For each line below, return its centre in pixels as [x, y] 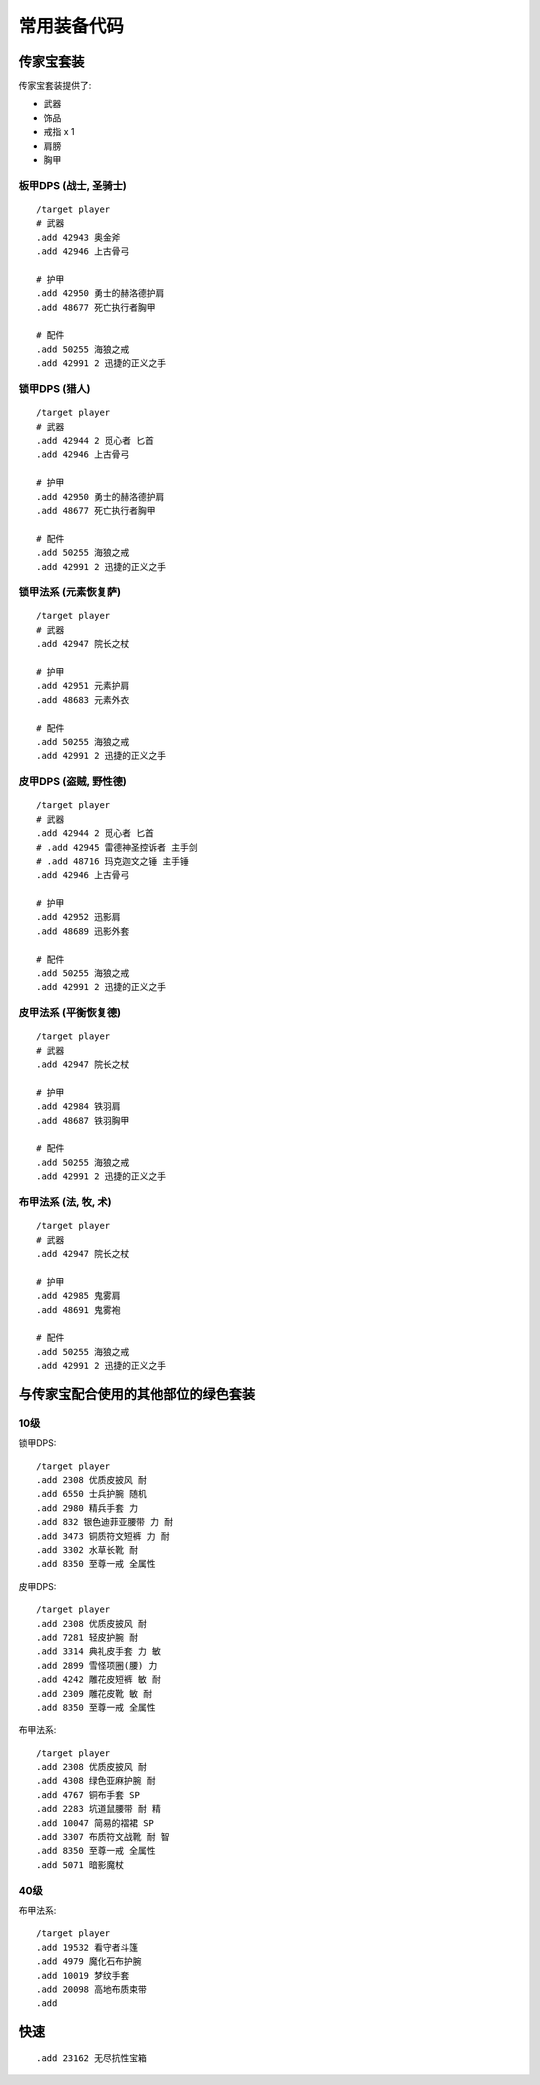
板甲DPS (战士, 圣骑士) [72, 185]
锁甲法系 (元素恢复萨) [70, 592]
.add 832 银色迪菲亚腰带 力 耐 [105, 1522]
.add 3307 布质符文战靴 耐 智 [103, 1837]
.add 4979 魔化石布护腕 [89, 1961]
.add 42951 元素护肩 [83, 686]
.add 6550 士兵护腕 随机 [91, 1494]
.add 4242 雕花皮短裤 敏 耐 [99, 1679]
